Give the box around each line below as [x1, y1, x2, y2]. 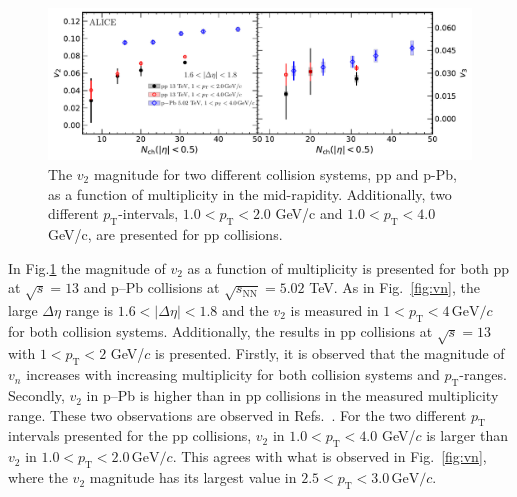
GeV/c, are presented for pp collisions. [48, 223, 283, 244]
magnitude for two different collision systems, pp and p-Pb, [93, 163, 457, 184]
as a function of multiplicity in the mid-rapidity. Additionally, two [48, 183, 452, 204]
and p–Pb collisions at [83, 277, 220, 298]
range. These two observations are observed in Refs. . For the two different [8, 404, 467, 425]
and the [222, 299, 269, 320]
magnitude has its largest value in [89, 467, 297, 488]
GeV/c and [275, 203, 343, 224]
